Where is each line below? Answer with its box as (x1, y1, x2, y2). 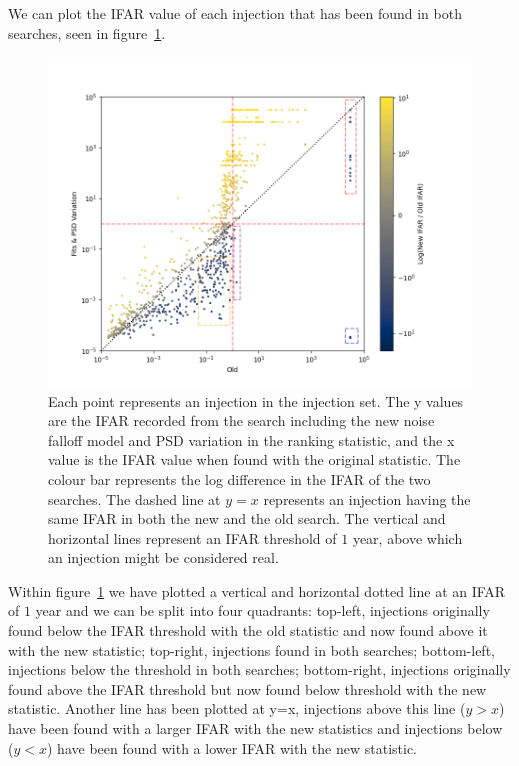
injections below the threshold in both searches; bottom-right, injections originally (8, 659, 511, 680)
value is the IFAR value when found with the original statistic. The (48, 449, 461, 470)
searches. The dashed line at (48, 488, 221, 509)
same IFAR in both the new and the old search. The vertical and (48, 508, 446, 529)
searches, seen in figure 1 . (8, 22, 166, 43)
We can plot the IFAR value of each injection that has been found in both (8, 3, 462, 23)
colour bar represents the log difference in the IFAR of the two (48, 468, 431, 489)
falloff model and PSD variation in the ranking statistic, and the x (48, 429, 455, 450)
